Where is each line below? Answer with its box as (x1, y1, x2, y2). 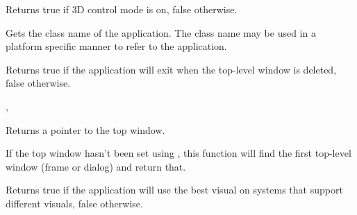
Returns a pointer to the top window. (6, 122, 165, 137)
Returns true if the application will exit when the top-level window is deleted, (6, 62, 337, 76)
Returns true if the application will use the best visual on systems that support (6, 182, 343, 197)
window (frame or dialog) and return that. (6, 159, 186, 173)
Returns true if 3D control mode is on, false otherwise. (6, 2, 238, 16)
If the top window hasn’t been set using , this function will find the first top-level (6, 146, 351, 160)
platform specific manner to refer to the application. (6, 39, 227, 53)
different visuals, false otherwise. (6, 196, 143, 210)
